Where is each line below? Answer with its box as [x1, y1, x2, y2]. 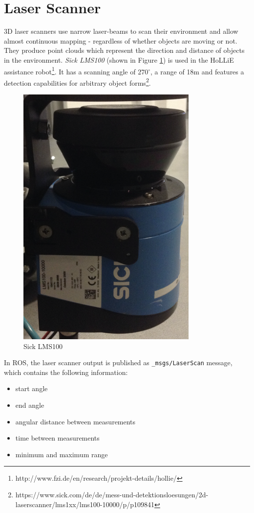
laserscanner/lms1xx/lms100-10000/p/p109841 [15, 499, 155, 509]
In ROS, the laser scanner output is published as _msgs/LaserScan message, [4, 357, 233, 368]
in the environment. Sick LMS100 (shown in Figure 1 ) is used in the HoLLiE [4, 54, 234, 65]
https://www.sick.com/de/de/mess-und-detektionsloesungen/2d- [15, 490, 209, 499]
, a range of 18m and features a [150, 66, 244, 76]
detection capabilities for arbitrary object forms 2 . [4, 76, 151, 88]
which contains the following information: [4, 367, 128, 377]
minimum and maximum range [15, 449, 108, 459]
